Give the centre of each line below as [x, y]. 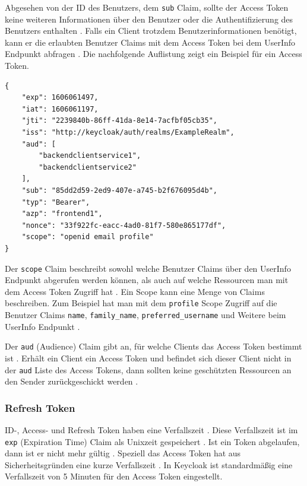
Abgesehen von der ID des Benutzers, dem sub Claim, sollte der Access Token [147, 7]
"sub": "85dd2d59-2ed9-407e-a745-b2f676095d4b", [119, 190]
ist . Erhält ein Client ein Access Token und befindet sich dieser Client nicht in [148, 358]
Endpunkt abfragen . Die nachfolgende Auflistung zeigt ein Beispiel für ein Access [153, 54]
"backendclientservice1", [90, 156]
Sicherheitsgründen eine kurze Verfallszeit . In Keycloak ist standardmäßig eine [149, 464]
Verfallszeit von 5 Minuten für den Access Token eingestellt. [114, 476]
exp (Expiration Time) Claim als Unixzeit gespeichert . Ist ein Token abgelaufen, [152, 441]
